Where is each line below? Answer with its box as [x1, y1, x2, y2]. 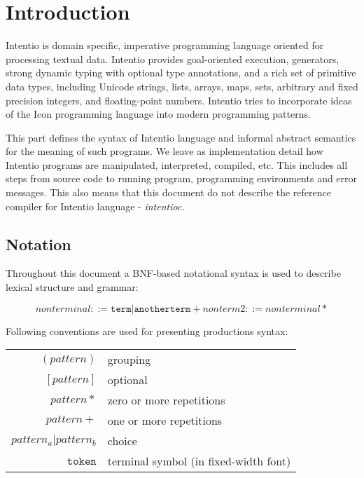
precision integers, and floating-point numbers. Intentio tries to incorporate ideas [6, 93, 352, 107]
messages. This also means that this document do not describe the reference [6, 185, 331, 200]
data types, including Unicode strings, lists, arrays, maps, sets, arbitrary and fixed [6, 78, 358, 93]
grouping [107, 351, 151, 368]
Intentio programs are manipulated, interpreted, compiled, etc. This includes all [6, 157, 348, 172]
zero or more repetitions [107, 392, 225, 409]
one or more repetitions [107, 412, 223, 429]
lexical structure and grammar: [6, 280, 139, 294]
